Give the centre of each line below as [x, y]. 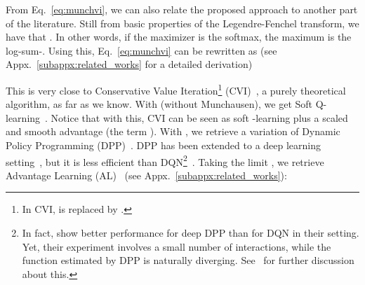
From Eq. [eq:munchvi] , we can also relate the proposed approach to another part [182, 9]
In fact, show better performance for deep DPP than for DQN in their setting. [191, 233]
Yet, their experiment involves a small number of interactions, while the [177, 246]
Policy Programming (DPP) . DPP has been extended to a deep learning [164, 145]
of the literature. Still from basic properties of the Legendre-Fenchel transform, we [182, 23]
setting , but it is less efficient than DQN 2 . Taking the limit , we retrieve [165, 160]
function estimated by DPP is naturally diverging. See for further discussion [188, 260]
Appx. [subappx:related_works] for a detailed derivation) [129, 64]
